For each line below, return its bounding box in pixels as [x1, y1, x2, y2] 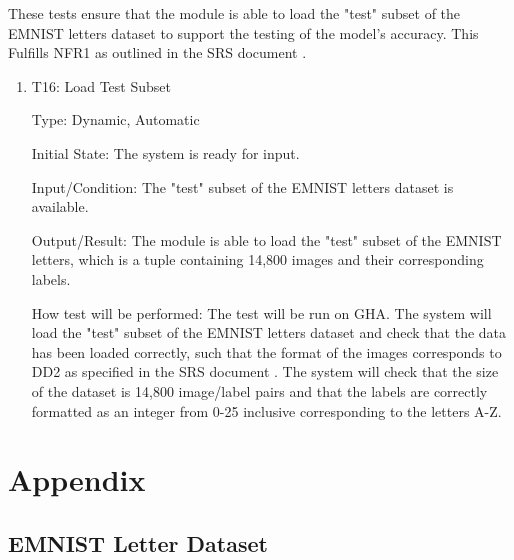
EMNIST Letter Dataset [8, 527, 268, 558]
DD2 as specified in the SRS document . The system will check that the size [31, 361, 499, 382]
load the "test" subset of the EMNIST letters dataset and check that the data [31, 322, 507, 343]
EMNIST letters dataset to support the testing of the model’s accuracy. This [8, 22, 479, 43]
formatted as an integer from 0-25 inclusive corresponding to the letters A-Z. [31, 400, 502, 421]
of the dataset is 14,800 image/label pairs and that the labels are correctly [31, 380, 488, 401]
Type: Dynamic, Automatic [31, 109, 200, 130]
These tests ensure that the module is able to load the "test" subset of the [8, 3, 461, 23]
